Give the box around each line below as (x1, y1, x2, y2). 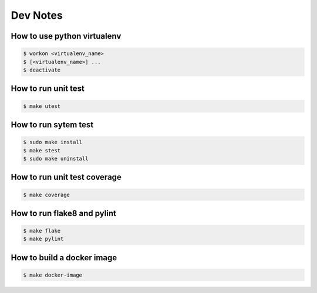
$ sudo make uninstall (23, 155, 89, 162)
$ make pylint (23, 236, 64, 243)
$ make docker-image (23, 272, 82, 278)
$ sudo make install (23, 139, 82, 146)
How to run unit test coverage (11, 172, 122, 182)
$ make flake (23, 227, 61, 234)
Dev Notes (11, 9, 63, 22)
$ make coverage (23, 191, 70, 198)
